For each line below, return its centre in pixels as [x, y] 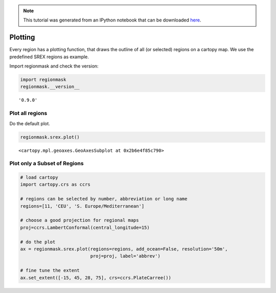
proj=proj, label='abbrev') [125, 256]
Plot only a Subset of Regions [47, 164]
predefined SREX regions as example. [49, 57]
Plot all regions [28, 114]
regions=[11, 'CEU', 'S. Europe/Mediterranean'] [82, 206]
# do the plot [38, 242]
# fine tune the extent [50, 271]
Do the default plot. [30, 123]
